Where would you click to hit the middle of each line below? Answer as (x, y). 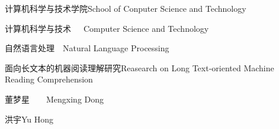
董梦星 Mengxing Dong (54, 99)
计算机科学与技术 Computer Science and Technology (107, 28)
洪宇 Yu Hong (29, 119)
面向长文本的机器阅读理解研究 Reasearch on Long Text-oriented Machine (139, 67)
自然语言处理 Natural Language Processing (87, 48)
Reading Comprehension (49, 79)
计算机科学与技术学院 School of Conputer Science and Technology (126, 8)
